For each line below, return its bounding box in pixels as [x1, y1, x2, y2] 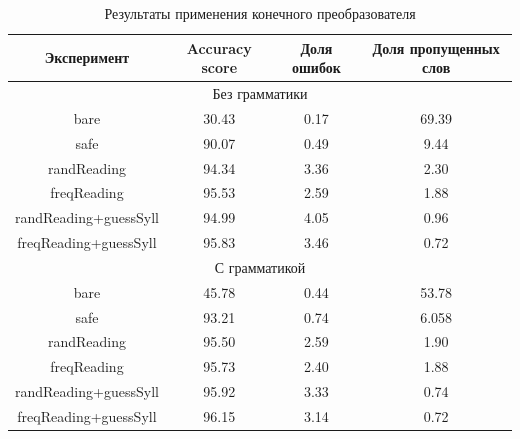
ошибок [292, 57, 341, 78]
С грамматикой [214, 256, 306, 277]
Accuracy [186, 37, 252, 58]
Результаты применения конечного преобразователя [104, 3, 416, 23]
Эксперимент [44, 47, 130, 68]
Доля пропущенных [372, 37, 500, 58]
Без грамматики [212, 83, 308, 104]
